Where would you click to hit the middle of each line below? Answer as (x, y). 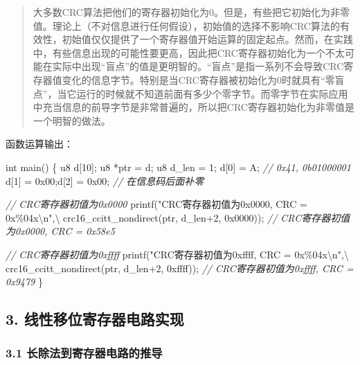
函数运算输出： (39, 144)
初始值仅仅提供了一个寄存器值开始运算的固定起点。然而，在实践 (207, 39)
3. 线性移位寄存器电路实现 (95, 319)
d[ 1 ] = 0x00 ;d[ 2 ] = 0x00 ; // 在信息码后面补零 (105, 180)
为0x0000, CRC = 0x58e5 (60, 231)
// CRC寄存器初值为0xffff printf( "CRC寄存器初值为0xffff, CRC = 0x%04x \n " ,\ (177, 254)
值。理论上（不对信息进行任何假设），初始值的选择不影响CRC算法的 (186, 25)
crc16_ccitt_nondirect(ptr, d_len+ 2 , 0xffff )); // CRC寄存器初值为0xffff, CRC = (180, 268)
